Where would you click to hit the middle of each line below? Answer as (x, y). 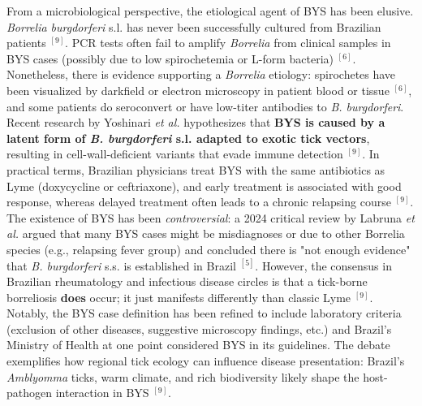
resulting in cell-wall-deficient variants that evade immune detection (175, 154)
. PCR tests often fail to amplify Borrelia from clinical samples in (228, 43)
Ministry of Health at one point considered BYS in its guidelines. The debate (198, 345)
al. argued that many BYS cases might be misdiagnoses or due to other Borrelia (206, 233)
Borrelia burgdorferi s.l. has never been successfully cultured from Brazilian (194, 26)
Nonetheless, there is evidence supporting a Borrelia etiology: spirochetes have (201, 74)
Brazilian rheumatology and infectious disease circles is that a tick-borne (187, 281)
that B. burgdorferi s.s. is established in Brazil (121, 265)
